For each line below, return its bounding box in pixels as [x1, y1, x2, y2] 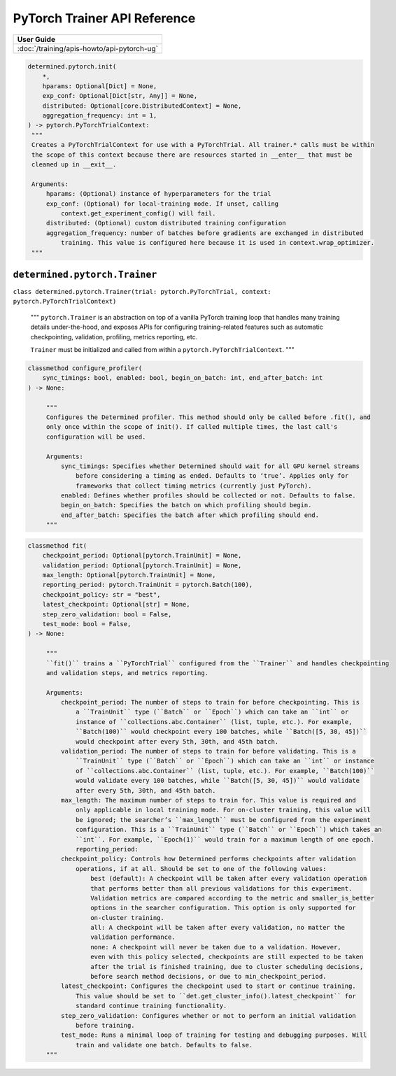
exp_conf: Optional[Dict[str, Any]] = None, [42, 92, 198, 100]
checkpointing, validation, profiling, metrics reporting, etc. [30, 332, 198, 341]
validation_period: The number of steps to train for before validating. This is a [60, 747, 356, 756]
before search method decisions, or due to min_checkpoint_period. [90, 972, 327, 981]
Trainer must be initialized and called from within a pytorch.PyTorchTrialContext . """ [30, 346, 295, 354]
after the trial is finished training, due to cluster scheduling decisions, [90, 963, 364, 970]
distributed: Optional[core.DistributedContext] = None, [42, 101, 242, 110]
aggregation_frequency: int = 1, [42, 112, 157, 120]
